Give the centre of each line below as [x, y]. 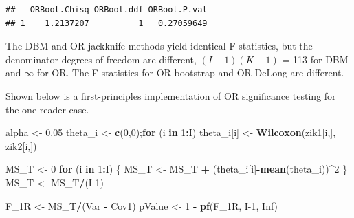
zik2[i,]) [21, 145]
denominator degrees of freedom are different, [101, 59]
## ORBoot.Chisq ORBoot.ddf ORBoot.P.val [107, 10]
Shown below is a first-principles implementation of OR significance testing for [171, 95]
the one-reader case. [47, 109]
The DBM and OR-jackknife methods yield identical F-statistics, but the [159, 46]
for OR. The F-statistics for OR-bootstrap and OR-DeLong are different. [190, 73]
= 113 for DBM [315, 59]
